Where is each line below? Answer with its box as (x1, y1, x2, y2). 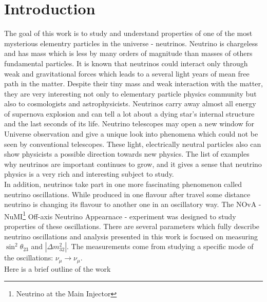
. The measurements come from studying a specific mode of (67, 241, 254, 252)
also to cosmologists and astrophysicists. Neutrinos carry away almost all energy (4, 98, 256, 109)
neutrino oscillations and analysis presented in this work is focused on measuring (4, 231, 258, 241)
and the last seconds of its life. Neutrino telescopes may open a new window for (4, 118, 255, 129)
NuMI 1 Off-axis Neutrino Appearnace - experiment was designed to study (4, 209, 236, 221)
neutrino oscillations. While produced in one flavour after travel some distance (4, 188, 251, 199)
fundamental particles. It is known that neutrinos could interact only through (4, 58, 248, 68)
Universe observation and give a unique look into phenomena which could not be (4, 128, 258, 139)
